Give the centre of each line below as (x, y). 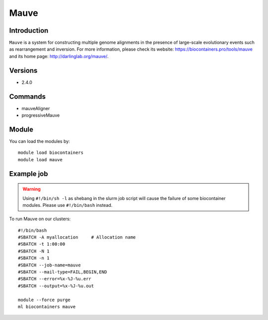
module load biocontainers (51, 153)
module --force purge (44, 300)
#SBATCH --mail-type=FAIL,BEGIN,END (63, 272)
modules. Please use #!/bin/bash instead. (67, 205)
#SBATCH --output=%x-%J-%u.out (56, 286)
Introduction (29, 31)
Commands (28, 96)
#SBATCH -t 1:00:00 (42, 244)
